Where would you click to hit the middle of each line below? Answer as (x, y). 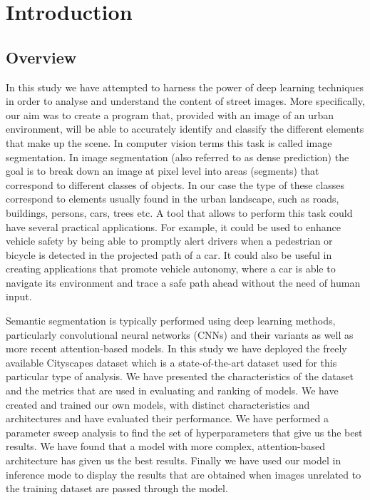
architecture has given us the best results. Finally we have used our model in (174, 460)
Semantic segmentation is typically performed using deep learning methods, (171, 321)
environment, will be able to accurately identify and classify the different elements (185, 129)
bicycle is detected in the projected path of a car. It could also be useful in (169, 254)
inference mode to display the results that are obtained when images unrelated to (184, 474)
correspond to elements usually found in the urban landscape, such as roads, (173, 199)
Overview (41, 57)
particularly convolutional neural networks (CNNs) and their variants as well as (180, 334)
